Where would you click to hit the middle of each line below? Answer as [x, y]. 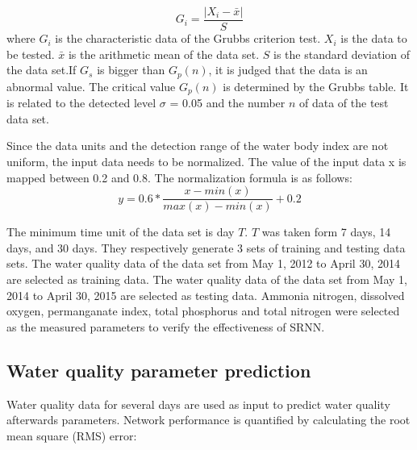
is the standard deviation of [342, 54]
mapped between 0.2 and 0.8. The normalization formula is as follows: [179, 177]
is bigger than [131, 70]
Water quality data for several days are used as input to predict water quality [198, 404]
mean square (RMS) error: [72, 435]
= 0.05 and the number [227, 103]
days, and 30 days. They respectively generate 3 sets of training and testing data [206, 247]
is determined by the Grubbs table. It [316, 86]
